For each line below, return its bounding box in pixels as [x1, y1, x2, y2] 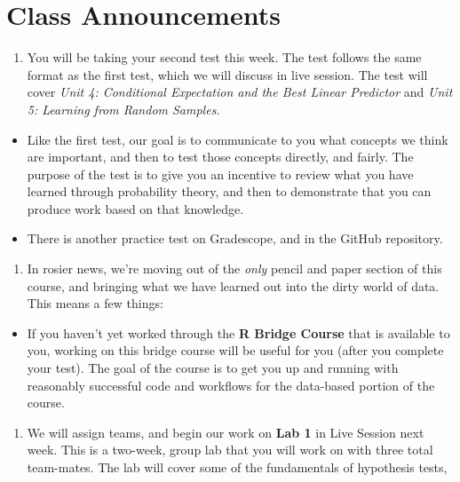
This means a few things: [27, 294, 163, 312]
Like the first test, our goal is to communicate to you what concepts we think [27, 130, 448, 148]
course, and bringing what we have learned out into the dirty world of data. [27, 276, 440, 295]
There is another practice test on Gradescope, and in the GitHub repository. [27, 229, 443, 248]
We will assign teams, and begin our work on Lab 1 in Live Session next [27, 423, 424, 441]
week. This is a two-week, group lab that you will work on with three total [27, 440, 433, 459]
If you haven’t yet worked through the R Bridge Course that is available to [27, 323, 450, 342]
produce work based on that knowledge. [27, 199, 244, 217]
